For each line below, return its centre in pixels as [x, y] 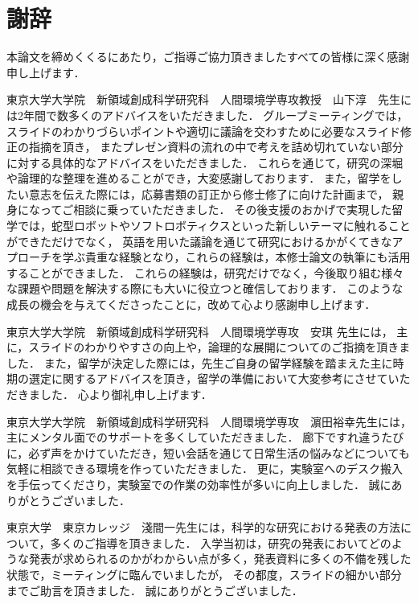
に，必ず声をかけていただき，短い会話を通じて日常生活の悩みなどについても [208, 452]
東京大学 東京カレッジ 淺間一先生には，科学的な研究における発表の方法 [203, 527]
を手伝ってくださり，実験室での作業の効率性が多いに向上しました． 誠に [199, 484]
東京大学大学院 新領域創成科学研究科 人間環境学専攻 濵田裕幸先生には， [209, 421]
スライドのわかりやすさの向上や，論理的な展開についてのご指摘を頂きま [219, 347]
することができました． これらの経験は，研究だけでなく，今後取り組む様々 [205, 272]
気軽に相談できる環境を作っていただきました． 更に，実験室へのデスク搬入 [205, 468]
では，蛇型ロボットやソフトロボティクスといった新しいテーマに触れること [214, 226]
